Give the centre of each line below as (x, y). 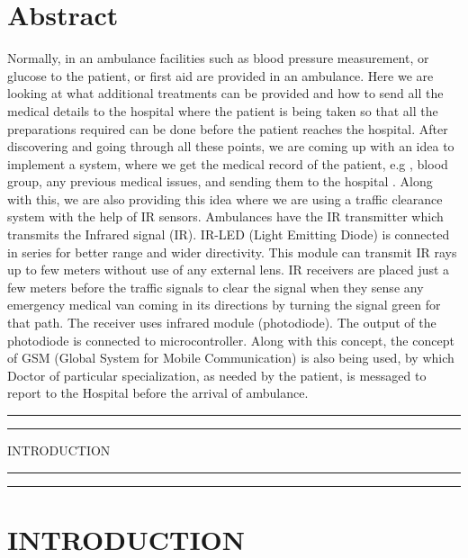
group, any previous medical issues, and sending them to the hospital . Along (220, 181)
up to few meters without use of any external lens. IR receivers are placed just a (229, 270)
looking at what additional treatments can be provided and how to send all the (225, 93)
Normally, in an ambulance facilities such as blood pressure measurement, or (218, 58)
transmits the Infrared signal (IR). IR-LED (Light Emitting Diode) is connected (229, 234)
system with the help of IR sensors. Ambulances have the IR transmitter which (225, 216)
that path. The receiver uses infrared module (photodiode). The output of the (222, 323)
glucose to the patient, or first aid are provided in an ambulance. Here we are (220, 75)
